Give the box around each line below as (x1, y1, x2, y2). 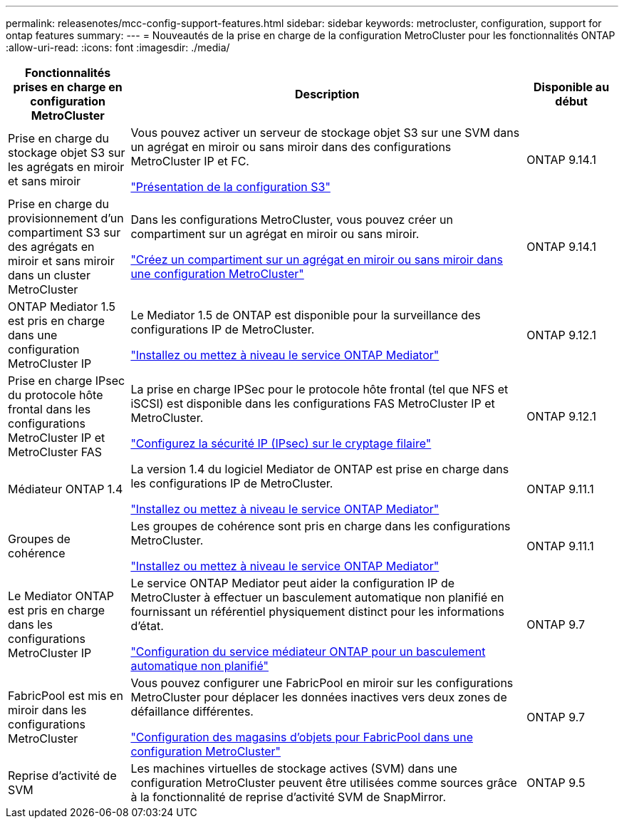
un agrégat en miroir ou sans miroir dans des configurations (130, 140, 452, 154)
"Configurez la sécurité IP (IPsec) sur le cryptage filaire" (130, 436, 432, 450)
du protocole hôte (8, 388, 103, 402)
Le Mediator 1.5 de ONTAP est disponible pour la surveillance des (130, 308, 481, 322)
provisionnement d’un (8, 211, 124, 225)
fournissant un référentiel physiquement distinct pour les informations (130, 604, 504, 619)
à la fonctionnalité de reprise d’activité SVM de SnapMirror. (130, 790, 446, 804)
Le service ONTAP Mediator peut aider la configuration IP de (130, 576, 455, 590)
